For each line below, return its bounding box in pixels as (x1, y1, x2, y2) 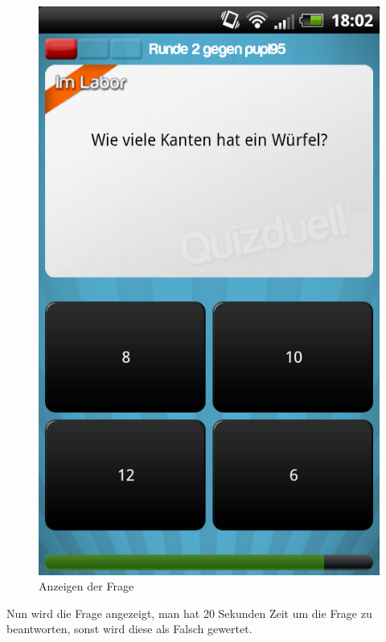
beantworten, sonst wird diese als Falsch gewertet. (6, 620, 253, 637)
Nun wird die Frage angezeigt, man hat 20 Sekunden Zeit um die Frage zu (6, 604, 372, 621)
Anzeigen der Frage (39, 578, 134, 595)
